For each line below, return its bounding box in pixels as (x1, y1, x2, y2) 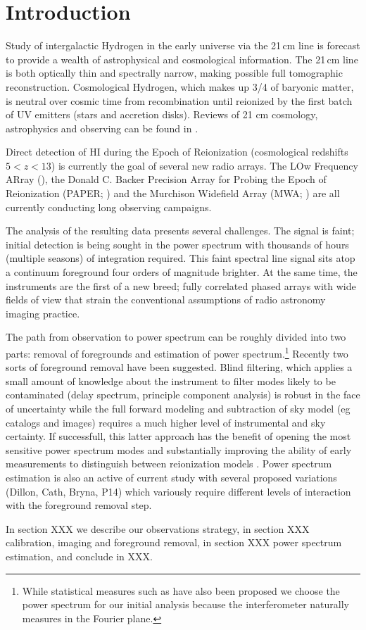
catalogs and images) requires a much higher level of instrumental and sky (6, 415, 326, 429)
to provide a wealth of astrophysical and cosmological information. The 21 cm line (6, 51, 358, 66)
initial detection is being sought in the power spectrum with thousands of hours (6, 237, 349, 251)
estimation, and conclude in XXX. (6, 548, 153, 563)
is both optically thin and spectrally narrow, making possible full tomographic (6, 65, 343, 80)
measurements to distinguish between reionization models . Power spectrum (6, 456, 332, 471)
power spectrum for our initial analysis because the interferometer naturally (22, 597, 349, 612)
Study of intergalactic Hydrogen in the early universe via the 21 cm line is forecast (6, 38, 360, 53)
